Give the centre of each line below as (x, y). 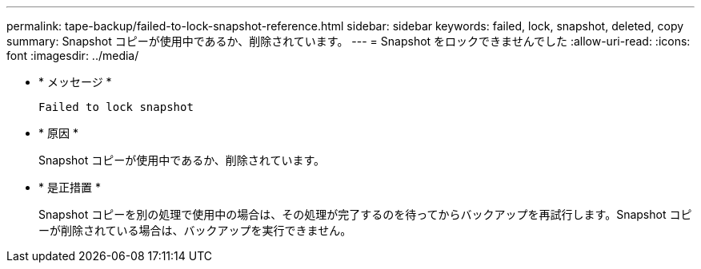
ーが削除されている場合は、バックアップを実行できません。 (195, 230)
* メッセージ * (75, 82)
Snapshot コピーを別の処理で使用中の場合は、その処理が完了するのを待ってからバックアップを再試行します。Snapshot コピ (365, 214)
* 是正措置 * (70, 187)
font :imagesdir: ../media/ (73, 55)
